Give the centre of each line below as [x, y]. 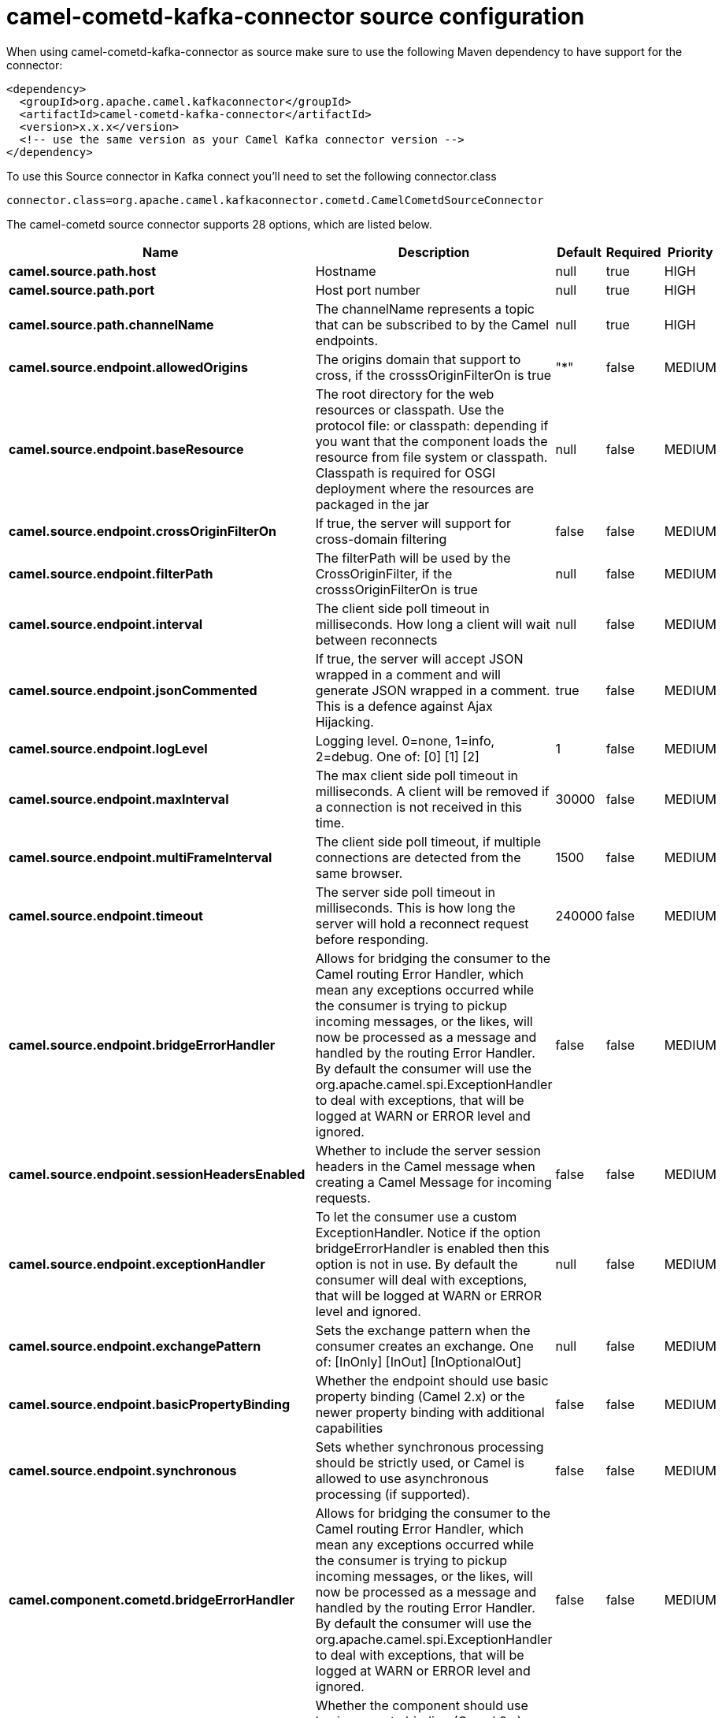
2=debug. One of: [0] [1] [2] [397, 756]
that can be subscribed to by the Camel [432, 324]
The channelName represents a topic [425, 309]
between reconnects [376, 640]
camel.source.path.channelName [111, 324]
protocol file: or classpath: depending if [432, 425]
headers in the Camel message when [425, 1166]
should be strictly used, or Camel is [420, 1462]
